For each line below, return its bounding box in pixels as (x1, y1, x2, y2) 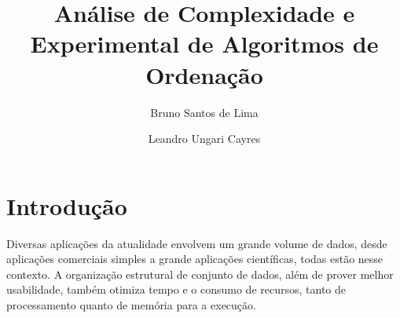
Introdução (6, 189, 127, 221)
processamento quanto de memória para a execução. (6, 297, 256, 313)
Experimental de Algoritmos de (30, 27, 379, 60)
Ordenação (145, 58, 263, 90)
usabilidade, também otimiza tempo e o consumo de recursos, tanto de (6, 281, 347, 298)
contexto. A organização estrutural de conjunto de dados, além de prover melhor (6, 265, 394, 282)
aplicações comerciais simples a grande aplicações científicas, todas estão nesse (6, 250, 383, 267)
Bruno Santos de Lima (150, 104, 259, 120)
